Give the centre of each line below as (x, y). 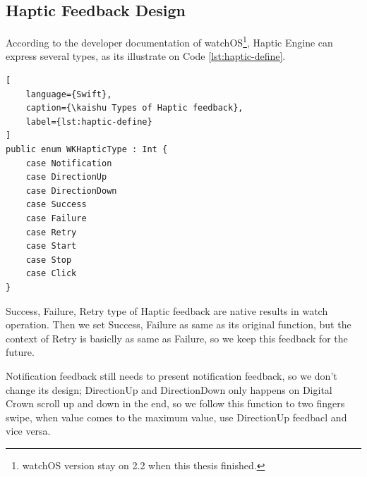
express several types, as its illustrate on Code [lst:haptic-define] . (146, 56)
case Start (51, 246)
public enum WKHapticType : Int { (87, 150)
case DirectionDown (71, 191)
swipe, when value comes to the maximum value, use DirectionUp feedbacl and (176, 417)
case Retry (51, 232)
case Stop (49, 260)
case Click (51, 274)
